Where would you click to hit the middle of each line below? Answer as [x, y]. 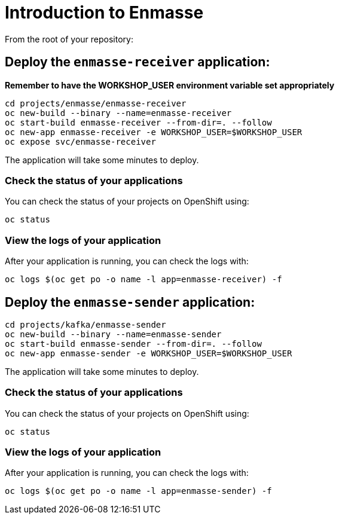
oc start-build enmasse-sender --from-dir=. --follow [133, 344]
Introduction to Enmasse [104, 13]
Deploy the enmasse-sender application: [130, 302]
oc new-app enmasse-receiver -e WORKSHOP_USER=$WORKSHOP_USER [154, 132]
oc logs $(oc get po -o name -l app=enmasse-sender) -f [138, 491]
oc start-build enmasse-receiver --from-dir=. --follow [138, 122]
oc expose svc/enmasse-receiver [80, 141]
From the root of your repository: [69, 39]
